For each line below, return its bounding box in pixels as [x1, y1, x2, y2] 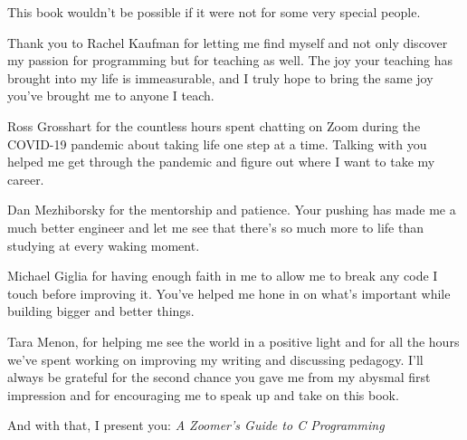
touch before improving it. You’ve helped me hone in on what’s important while [7, 283, 451, 302]
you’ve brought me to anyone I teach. [7, 86, 214, 105]
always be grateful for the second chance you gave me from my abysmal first [7, 368, 431, 387]
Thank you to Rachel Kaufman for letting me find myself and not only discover [7, 33, 448, 52]
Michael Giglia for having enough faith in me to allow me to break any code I [7, 266, 438, 285]
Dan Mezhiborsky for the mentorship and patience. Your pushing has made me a [7, 200, 456, 219]
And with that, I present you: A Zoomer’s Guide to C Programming [7, 416, 385, 435]
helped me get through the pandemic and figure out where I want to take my [7, 152, 435, 171]
